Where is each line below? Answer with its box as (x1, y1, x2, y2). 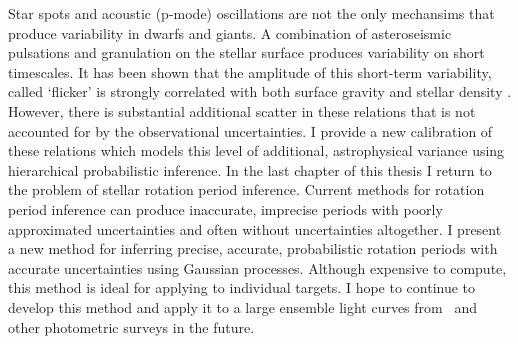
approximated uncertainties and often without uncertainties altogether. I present (8, 218, 502, 239)
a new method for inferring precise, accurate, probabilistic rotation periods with (8, 238, 498, 259)
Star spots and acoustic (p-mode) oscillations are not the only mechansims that (8, 3, 495, 23)
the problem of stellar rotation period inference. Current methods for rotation (8, 179, 485, 200)
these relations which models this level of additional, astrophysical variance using (8, 140, 505, 161)
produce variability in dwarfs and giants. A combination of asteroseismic (8, 22, 452, 43)
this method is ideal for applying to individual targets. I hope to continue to (8, 277, 476, 298)
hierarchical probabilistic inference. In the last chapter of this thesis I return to (8, 159, 492, 180)
